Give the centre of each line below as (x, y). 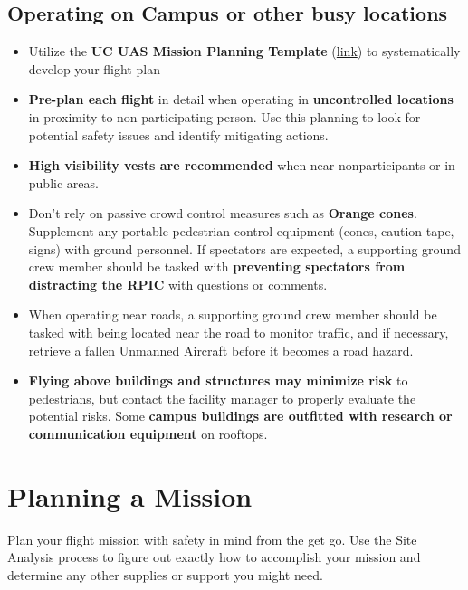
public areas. (63, 182)
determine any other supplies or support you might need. (165, 574)
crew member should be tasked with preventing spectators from (217, 266)
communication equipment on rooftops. (148, 433)
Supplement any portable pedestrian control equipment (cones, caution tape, (241, 230)
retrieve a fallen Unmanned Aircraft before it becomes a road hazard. (221, 350)
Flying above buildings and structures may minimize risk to (218, 381)
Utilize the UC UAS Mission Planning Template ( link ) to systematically (244, 51)
